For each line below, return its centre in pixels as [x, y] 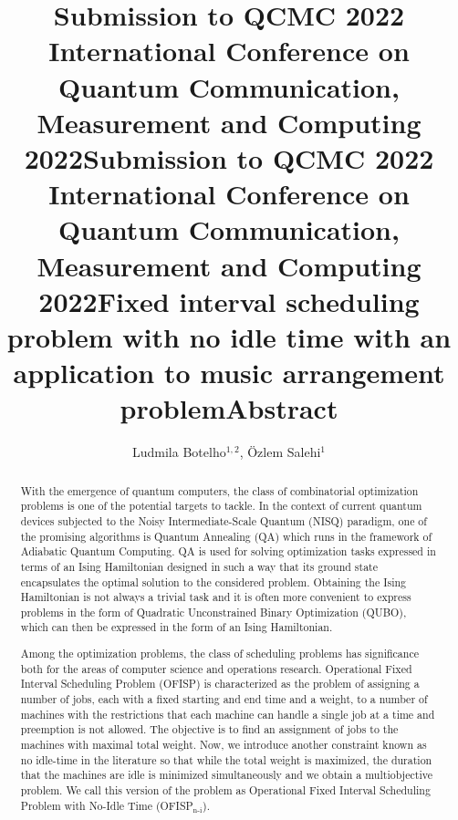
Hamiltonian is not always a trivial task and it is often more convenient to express [216, 597]
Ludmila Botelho [179, 452]
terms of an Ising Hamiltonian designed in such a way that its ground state [199, 566]
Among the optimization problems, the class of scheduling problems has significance [219, 654]
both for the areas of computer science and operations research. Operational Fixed [216, 668]
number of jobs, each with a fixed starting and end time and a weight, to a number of [224, 699]
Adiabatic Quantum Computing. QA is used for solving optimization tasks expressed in [228, 551]
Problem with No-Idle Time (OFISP [107, 805]
